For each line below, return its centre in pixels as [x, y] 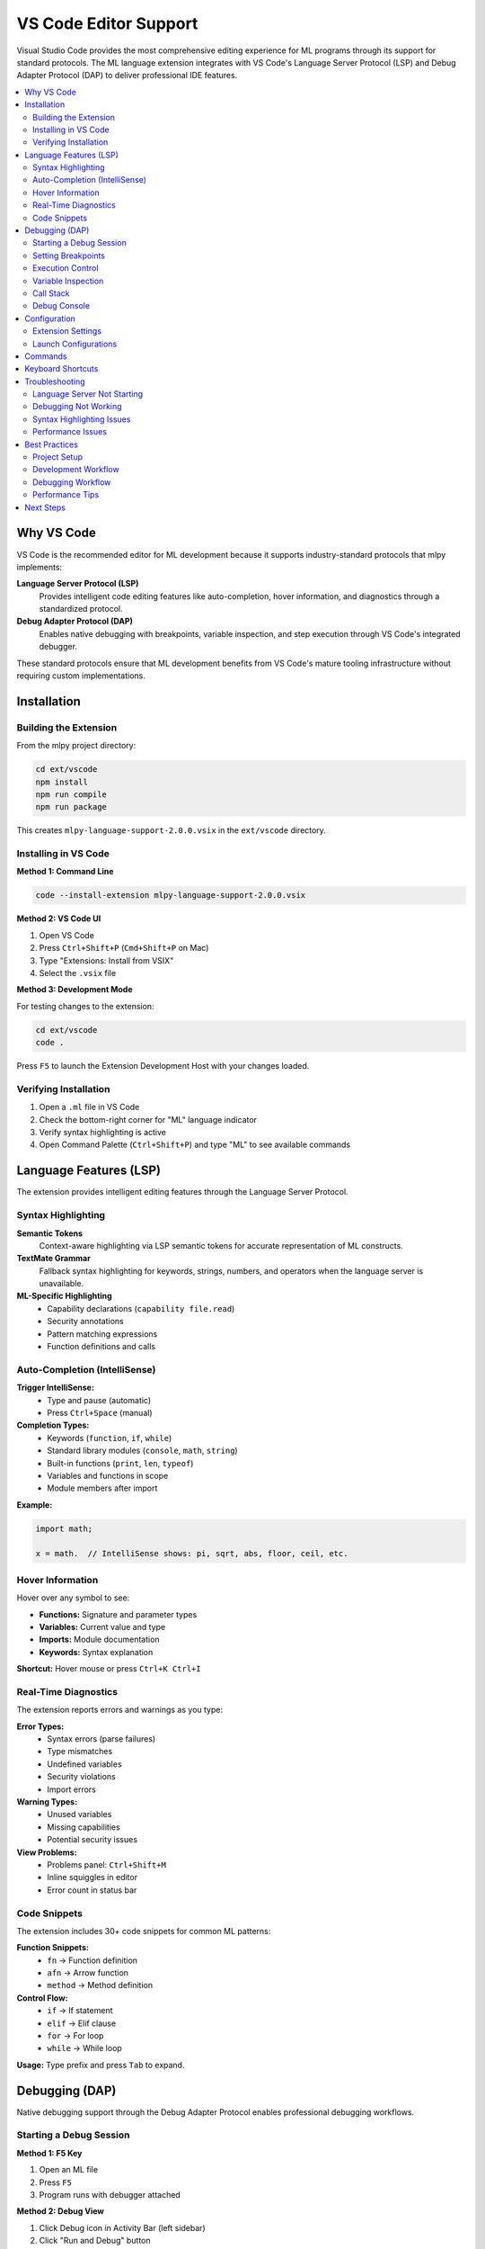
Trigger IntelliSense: [55, 1388]
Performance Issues [70, 432]
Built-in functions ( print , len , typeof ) [120, 1463]
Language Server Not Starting [88, 394]
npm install [62, 782]
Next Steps [45, 507]
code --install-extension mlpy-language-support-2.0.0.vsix [171, 896]
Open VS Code [66, 935]
